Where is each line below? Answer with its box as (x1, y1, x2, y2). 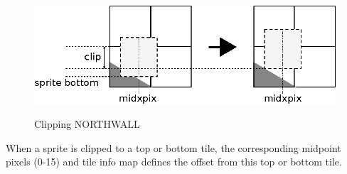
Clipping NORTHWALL (34, 116, 140, 131)
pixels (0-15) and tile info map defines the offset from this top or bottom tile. (6, 154, 342, 169)
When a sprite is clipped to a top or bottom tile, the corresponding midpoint (6, 140, 341, 155)
